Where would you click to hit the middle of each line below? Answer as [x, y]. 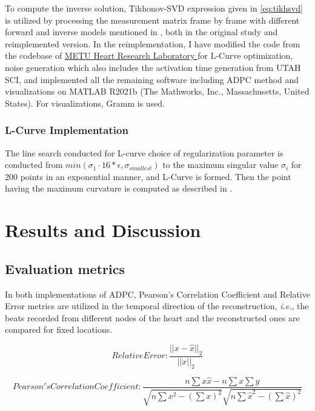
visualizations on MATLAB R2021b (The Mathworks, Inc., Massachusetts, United [157, 91]
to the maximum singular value [220, 165]
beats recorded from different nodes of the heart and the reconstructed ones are [152, 317]
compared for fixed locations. [59, 329]
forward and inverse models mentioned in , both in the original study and [141, 32]
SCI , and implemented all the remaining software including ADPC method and [152, 79]
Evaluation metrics [65, 268]
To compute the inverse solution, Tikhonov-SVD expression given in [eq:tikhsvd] [154, 8]
